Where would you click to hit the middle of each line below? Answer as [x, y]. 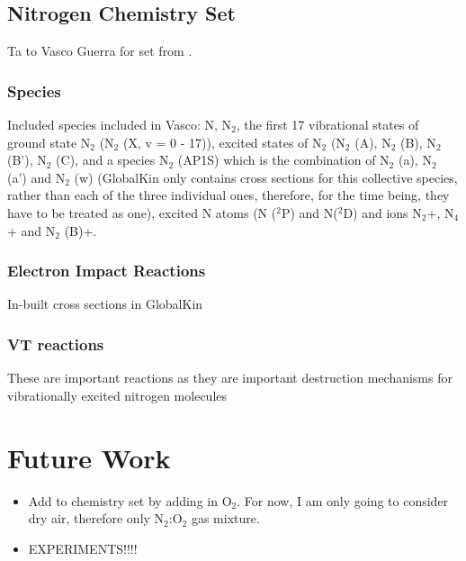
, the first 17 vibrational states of [327, 125]
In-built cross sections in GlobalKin [105, 304]
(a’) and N [36, 177]
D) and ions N [382, 212]
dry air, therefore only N [96, 518]
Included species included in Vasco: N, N [120, 125]
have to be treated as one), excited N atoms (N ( [142, 212]
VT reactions [56, 344]
